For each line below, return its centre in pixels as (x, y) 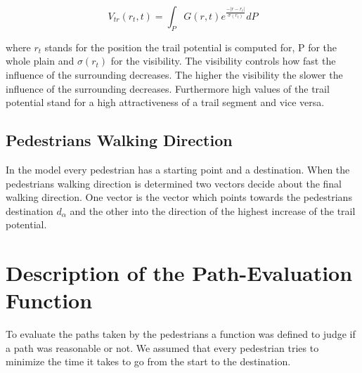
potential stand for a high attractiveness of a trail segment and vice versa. (165, 102)
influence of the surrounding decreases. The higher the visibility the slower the (174, 74)
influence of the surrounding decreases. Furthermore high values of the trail (168, 88)
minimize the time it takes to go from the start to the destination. (148, 361)
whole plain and (40, 61)
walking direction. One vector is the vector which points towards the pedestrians (179, 197)
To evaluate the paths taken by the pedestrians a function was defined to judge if (181, 334)
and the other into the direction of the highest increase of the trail (213, 210)
